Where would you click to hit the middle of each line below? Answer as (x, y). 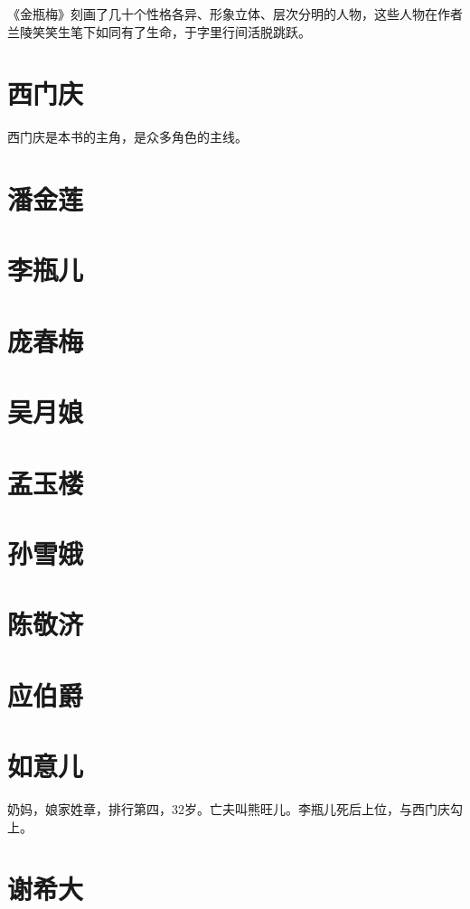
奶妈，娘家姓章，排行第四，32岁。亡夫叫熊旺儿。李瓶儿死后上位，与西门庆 (229, 809)
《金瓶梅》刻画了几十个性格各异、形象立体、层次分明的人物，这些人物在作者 (235, 14)
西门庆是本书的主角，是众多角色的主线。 (127, 137)
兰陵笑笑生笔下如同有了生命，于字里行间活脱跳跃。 (159, 31)
